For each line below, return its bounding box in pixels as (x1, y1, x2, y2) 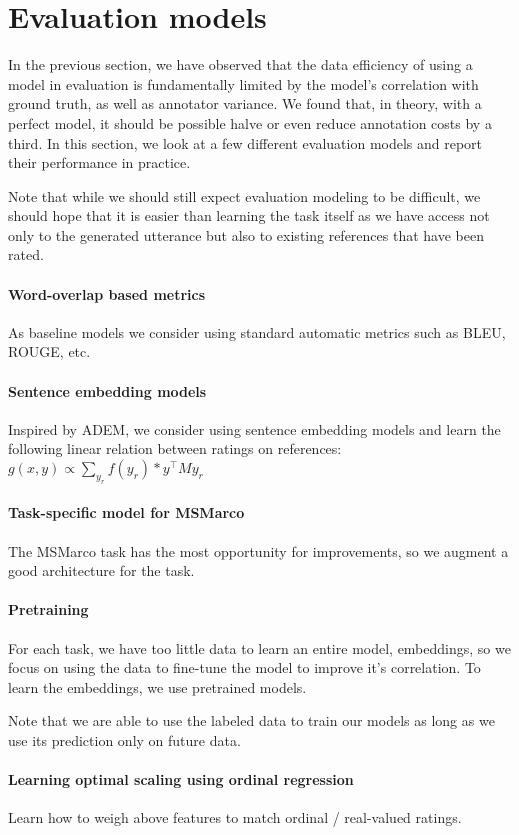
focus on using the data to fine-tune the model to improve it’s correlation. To (8, 657, 481, 678)
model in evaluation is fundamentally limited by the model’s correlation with (8, 73, 479, 94)
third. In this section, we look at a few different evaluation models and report (8, 132, 483, 153)
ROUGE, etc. (8, 341, 91, 362)
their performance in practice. (8, 152, 191, 173)
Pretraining (8, 599, 89, 620)
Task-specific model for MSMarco (8, 502, 245, 523)
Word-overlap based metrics (8, 283, 206, 304)
